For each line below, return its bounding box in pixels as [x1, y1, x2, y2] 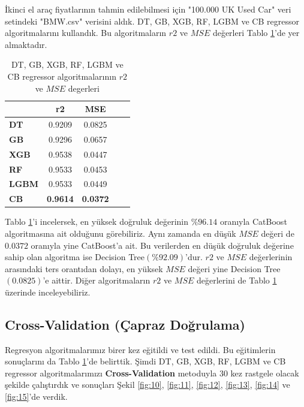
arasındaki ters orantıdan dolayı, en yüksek [5, 262, 163, 275]
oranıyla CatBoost [219, 215, 287, 228]
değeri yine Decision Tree [188, 262, 281, 275]
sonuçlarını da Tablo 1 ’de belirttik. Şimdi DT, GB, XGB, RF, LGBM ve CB [5, 355, 286, 367]
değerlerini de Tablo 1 [196, 274, 277, 287]
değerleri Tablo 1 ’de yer [212, 26, 300, 39]
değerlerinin [249, 251, 293, 263]
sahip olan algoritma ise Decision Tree [5, 251, 145, 263]
